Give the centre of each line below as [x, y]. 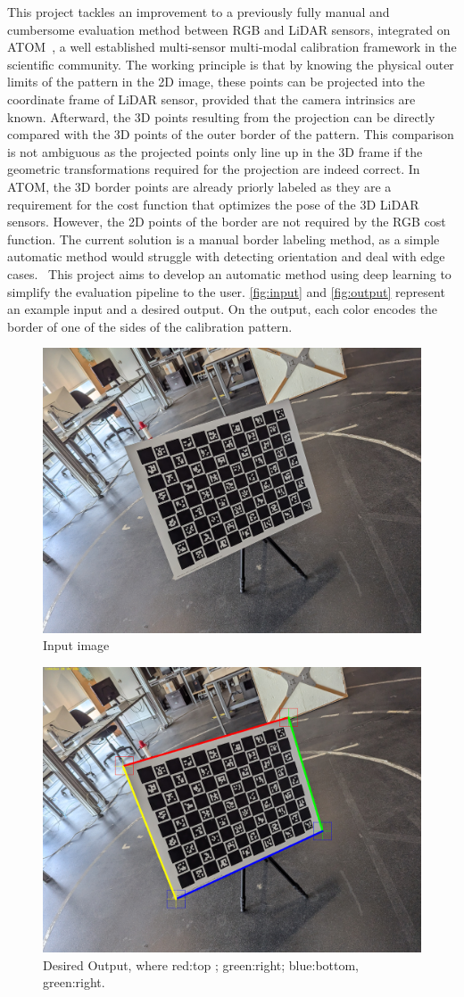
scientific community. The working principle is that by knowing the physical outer [231, 64]
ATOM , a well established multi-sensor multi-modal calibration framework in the [232, 47]
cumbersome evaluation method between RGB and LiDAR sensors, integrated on [229, 29]
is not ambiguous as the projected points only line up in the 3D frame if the [215, 151]
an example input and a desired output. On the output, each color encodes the [223, 309]
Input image [76, 645]
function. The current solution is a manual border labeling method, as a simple [224, 239]
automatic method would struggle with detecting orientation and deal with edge [226, 256]
